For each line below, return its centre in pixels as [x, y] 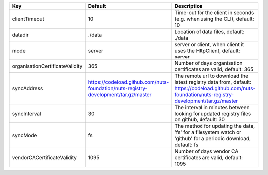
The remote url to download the [211, 76]
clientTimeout [28, 19]
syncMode [25, 135]
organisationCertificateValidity [47, 66]
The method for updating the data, [215, 126]
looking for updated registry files [213, 113]
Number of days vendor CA [206, 151]
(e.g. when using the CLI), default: [214, 19]
